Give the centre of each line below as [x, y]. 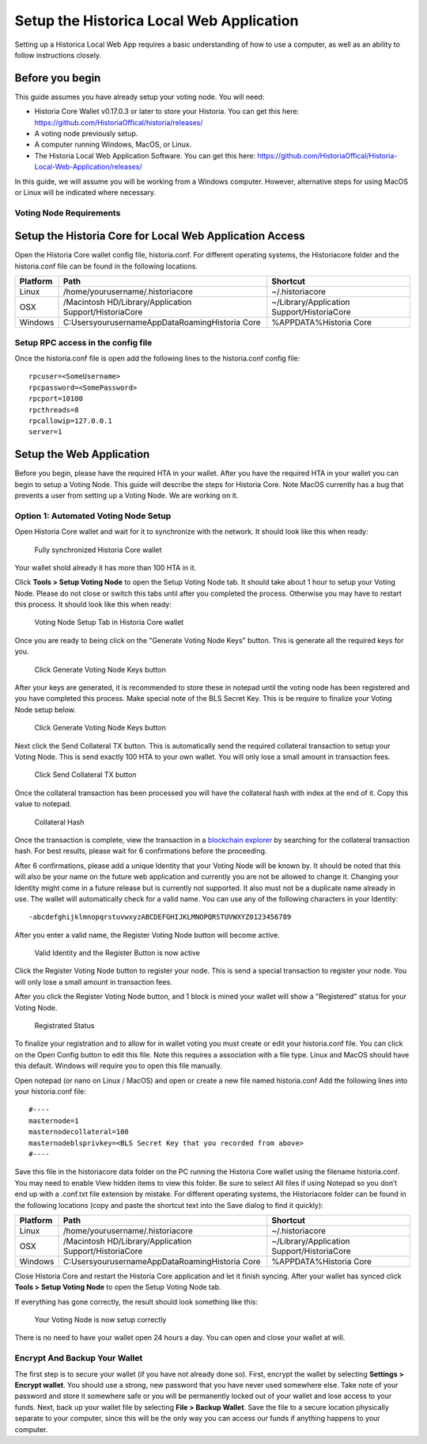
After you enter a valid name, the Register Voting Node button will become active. [147, 935]
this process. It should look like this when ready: [93, 604]
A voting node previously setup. [86, 134]
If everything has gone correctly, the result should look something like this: [136, 1301]
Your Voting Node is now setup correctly [100, 1320]
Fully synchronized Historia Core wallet [98, 550]
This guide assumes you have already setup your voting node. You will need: [140, 97]
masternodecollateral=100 [79, 1132]
